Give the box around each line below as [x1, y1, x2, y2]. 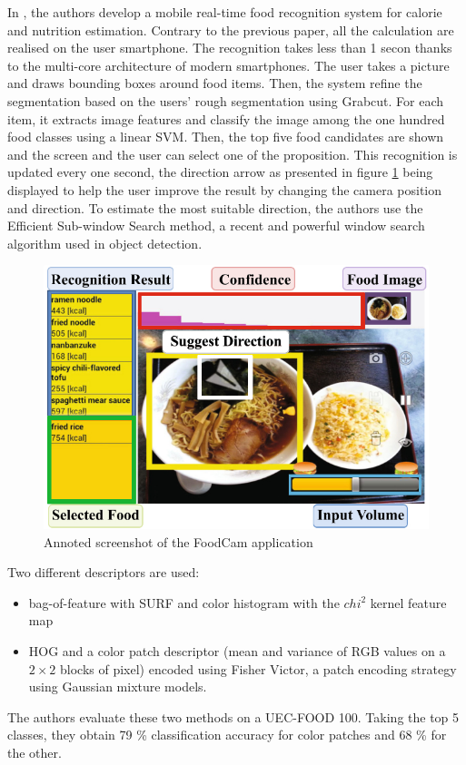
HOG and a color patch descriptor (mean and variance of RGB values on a [28, 642, 446, 661]
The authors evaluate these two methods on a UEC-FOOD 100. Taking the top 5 [7, 707, 460, 726]
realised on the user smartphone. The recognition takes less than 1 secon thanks [7, 38, 452, 57]
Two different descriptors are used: [7, 563, 200, 582]
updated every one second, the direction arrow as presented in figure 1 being [7, 162, 433, 181]
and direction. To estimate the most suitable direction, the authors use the [7, 198, 423, 217]
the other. [7, 743, 62, 761]
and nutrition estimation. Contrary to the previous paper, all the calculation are [7, 20, 454, 39]
